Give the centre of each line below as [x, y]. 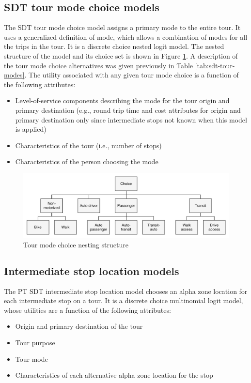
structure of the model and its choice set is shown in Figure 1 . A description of [121, 55]
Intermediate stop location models [92, 270]
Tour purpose [35, 343]
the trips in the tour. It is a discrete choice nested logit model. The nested [114, 46]
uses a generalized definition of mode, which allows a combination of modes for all [126, 37]
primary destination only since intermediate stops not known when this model [131, 119]
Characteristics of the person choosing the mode [87, 161]
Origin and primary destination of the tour [79, 326]
